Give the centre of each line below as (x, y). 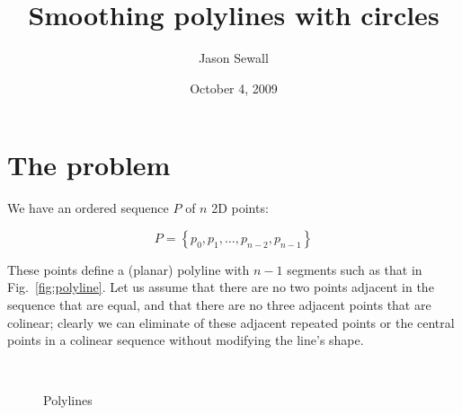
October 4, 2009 (234, 88)
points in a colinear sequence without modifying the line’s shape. (186, 340)
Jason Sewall (234, 58)
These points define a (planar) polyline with (129, 269)
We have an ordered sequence (88, 208)
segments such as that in (355, 269)
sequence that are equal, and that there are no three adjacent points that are (219, 305)
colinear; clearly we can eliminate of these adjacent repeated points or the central (231, 322)
